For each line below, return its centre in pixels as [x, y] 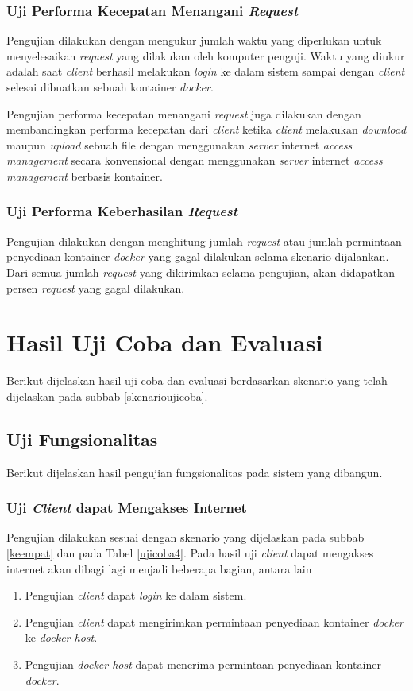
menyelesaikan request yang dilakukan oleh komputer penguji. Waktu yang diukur [206, 55]
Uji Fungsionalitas [82, 439]
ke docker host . [61, 637]
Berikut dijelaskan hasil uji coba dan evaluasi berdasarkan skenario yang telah [197, 380]
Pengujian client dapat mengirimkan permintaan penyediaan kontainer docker [214, 621]
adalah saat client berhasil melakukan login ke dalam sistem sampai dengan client [206, 71]
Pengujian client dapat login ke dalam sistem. [136, 595]
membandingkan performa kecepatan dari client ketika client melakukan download [206, 129]
